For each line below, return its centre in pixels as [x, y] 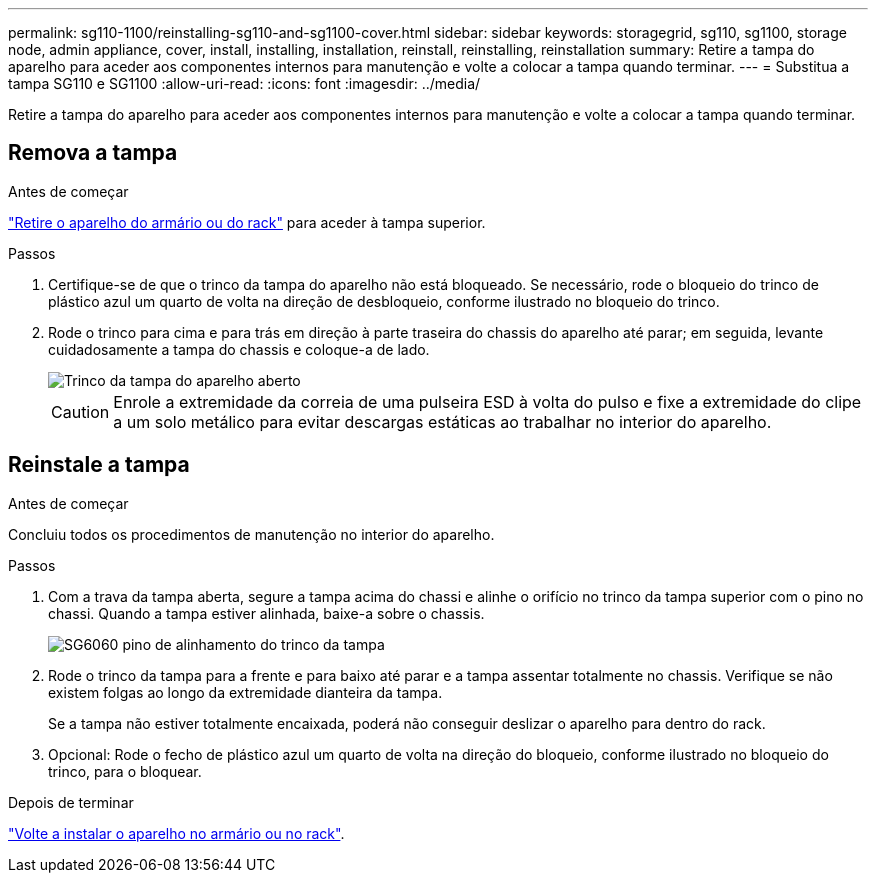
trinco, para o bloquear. [125, 771]
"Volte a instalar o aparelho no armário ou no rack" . [176, 833]
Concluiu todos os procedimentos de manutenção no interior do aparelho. [251, 534]
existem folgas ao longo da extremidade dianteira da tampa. [245, 692]
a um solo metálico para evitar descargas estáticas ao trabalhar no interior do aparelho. [442, 421]
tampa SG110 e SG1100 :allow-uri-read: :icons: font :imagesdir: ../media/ [244, 83]
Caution [80, 411]
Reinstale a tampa [99, 465]
